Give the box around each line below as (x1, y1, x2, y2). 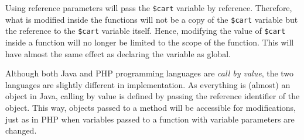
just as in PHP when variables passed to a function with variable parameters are (5, 113, 295, 125)
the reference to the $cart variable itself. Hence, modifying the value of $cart (5, 24, 286, 37)
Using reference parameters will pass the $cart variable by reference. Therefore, (5, 2, 292, 13)
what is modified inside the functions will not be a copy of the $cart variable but (5, 13, 298, 25)
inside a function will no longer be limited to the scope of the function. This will (5, 36, 294, 48)
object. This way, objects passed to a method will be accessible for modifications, (5, 101, 296, 113)
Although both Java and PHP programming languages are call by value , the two (5, 67, 294, 79)
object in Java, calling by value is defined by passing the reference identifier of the (5, 90, 300, 102)
